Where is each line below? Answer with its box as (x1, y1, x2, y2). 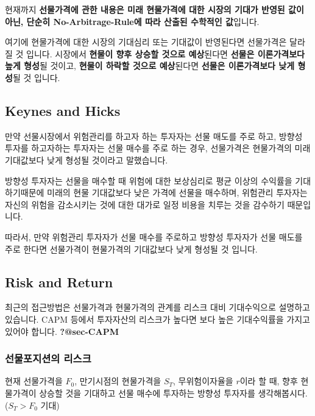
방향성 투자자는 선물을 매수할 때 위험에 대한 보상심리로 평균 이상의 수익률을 (5, 174, 292, 187)
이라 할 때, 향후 (239, 375, 298, 387)
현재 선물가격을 (5, 375, 63, 387)
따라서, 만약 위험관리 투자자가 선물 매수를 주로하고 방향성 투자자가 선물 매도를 (5, 230, 303, 243)
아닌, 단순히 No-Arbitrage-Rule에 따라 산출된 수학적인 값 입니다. (5, 15, 260, 27)
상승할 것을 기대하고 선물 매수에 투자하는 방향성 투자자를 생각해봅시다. (39, 386, 308, 399)
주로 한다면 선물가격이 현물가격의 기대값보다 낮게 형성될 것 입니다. (5, 242, 258, 255)
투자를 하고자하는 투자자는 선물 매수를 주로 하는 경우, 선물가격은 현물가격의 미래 (5, 142, 311, 154)
